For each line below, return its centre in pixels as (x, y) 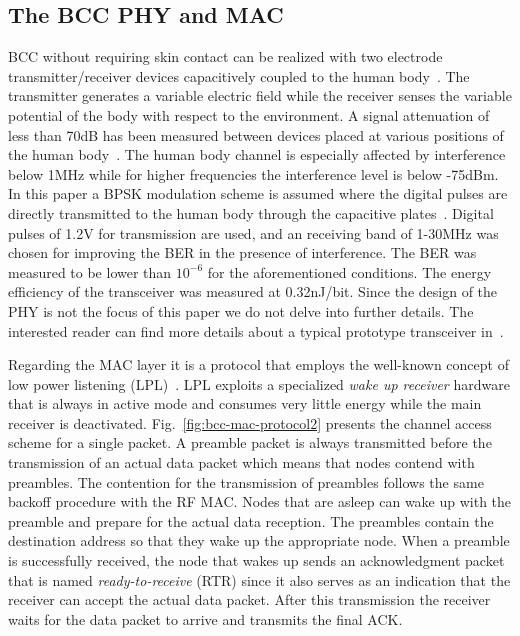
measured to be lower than (90, 271)
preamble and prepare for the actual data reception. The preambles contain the (251, 520)
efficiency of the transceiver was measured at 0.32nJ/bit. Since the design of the (253, 291)
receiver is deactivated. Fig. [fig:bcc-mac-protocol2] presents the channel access (250, 422)
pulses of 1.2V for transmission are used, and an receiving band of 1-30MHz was (253, 232)
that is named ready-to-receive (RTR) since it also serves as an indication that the (259, 579)
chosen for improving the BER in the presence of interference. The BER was (242, 252)
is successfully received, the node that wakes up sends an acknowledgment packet (256, 560)
